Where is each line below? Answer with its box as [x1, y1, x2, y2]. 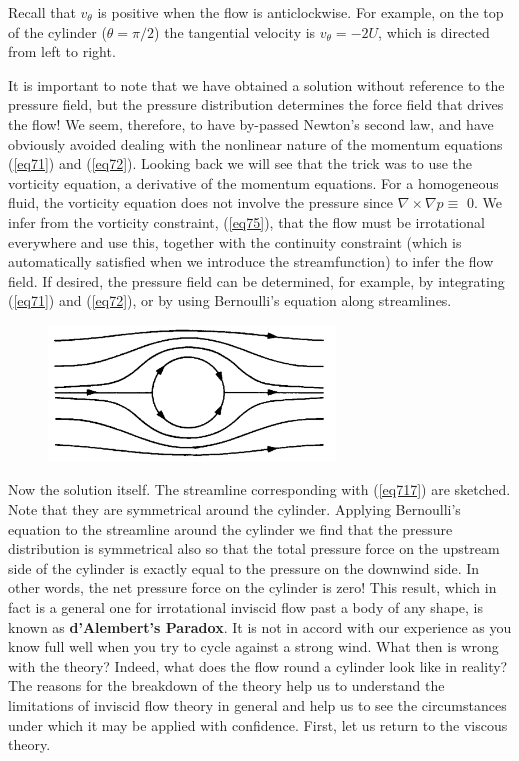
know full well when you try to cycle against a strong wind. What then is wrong [8, 636, 499, 657]
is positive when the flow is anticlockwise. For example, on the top [97, 2, 504, 22]
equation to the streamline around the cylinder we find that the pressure [8, 518, 453, 539]
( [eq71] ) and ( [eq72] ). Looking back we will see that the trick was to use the [8, 153, 473, 174]
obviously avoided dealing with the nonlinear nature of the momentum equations [8, 133, 503, 154]
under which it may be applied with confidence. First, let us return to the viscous [8, 714, 508, 735]
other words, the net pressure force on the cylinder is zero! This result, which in [8, 577, 497, 598]
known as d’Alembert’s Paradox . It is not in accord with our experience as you [8, 616, 512, 637]
